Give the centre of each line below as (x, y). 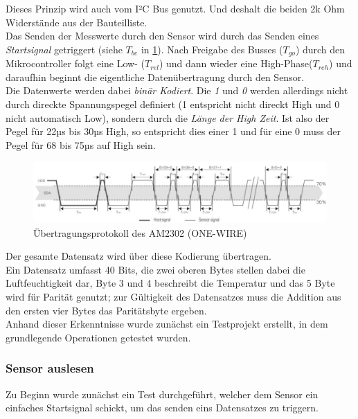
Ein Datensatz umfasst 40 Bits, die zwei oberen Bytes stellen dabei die (155, 269)
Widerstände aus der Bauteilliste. (77, 22)
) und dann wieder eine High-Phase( (236, 63)
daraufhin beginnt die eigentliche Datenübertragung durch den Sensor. (155, 77)
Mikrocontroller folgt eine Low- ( (75, 63)
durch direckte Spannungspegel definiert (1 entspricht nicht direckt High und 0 (173, 104)
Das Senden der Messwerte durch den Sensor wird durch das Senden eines (162, 36)
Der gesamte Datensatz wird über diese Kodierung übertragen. (138, 256)
